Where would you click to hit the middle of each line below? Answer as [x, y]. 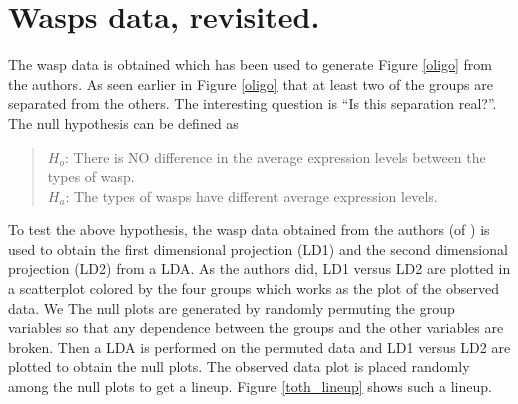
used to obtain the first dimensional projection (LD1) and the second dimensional [258, 248]
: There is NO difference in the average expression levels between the [275, 156]
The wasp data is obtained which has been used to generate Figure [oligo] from [250, 64]
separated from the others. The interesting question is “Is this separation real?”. [252, 103]
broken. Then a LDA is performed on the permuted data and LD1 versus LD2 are [259, 346]
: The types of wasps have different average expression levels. [251, 195]
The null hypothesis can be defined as [123, 122]
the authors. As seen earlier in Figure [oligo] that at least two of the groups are [250, 83]
